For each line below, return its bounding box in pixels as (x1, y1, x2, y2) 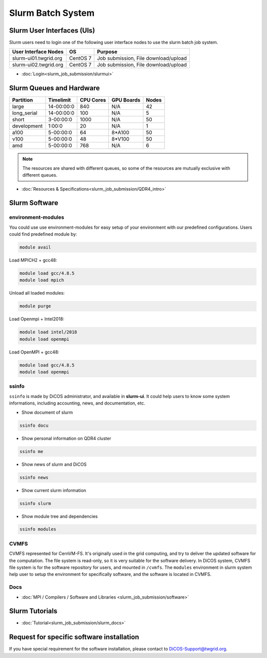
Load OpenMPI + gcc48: (9, 349, 59, 355)
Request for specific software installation (9, 633, 139, 641)
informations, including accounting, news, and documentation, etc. (9, 400, 145, 406)
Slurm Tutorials (9, 607, 58, 615)
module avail (19, 245, 51, 250)
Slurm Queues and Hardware (9, 84, 100, 93)
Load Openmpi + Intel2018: (9, 316, 64, 322)
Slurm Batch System (9, 7, 95, 18)
